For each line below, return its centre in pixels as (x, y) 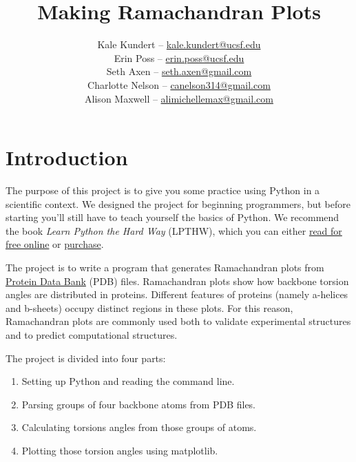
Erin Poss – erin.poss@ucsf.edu (179, 57)
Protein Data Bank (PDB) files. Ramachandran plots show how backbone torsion (177, 281)
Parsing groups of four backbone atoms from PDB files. (139, 404)
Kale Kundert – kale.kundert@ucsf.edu (179, 44)
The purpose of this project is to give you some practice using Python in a (163, 190)
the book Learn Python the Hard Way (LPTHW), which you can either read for (174, 230)
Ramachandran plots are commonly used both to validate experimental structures (178, 321)
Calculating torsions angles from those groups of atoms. (139, 427)
